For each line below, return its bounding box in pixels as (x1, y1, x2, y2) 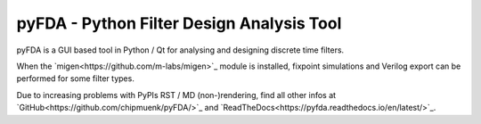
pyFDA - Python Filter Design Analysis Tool (16, 13, 342, 33)
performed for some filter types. (16, 73, 135, 84)
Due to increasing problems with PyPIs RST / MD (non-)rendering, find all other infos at (16, 89, 337, 100)
